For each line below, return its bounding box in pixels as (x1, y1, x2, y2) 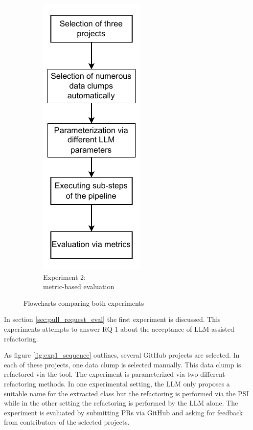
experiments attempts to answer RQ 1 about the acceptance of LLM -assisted (4, 323, 234, 334)
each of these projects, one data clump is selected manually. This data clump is (4, 359, 241, 369)
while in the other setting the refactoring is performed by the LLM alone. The (4, 398, 238, 408)
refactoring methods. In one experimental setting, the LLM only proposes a (4, 378, 230, 388)
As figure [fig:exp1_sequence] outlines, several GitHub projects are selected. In (4, 350, 240, 360)
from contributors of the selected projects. (4, 417, 130, 427)
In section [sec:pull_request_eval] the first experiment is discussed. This (4, 314, 221, 324)
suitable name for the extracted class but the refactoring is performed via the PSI (4, 388, 249, 398)
